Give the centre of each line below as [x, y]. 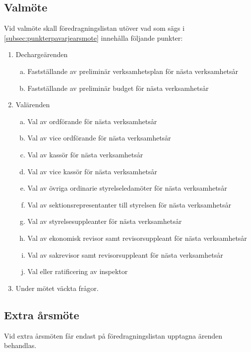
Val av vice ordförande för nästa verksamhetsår [99, 138]
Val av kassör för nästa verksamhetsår [85, 154]
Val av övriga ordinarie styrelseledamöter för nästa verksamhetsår [127, 188]
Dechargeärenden [42, 54]
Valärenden [33, 105]
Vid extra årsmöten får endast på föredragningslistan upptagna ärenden [113, 335]
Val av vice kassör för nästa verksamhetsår [92, 171]
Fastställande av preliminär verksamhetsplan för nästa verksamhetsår [133, 71]
